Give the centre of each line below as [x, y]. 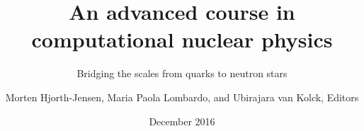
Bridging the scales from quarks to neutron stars [182, 73]
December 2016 [182, 121]
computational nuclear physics [182, 39]
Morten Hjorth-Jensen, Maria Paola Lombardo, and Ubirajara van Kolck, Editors [182, 97]
